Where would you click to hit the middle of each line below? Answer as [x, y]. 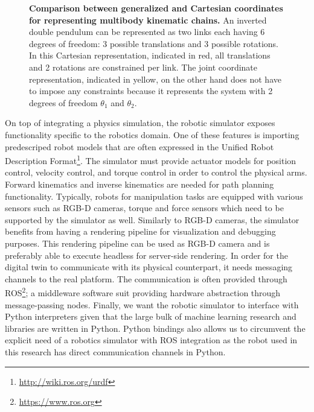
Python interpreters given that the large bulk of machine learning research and [151, 316]
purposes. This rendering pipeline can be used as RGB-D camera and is [137, 243]
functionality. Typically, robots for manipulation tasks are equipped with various [154, 196]
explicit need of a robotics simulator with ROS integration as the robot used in [151, 340]
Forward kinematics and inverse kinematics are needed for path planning [139, 184]
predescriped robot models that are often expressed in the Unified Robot [139, 146]
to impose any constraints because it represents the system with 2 [151, 91]
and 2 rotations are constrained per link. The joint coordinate [143, 67]
